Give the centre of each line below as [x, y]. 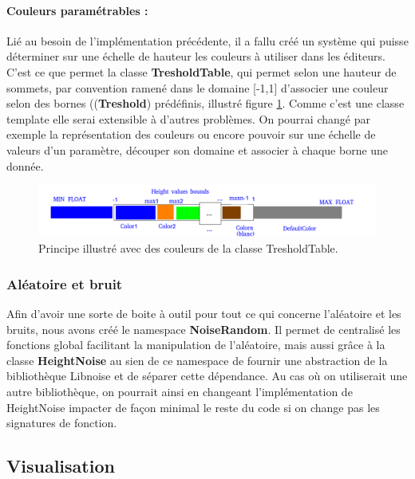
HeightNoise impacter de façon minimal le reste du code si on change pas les [193, 407]
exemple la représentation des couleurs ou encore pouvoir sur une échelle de [191, 134]
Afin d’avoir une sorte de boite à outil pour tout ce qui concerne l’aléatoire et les [204, 313]
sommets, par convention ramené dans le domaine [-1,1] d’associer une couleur [198, 87]
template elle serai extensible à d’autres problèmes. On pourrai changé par [188, 118]
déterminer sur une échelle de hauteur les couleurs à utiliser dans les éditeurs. [196, 56]
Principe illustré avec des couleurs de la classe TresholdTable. [188, 248]
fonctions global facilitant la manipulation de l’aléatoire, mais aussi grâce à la [196, 345]
